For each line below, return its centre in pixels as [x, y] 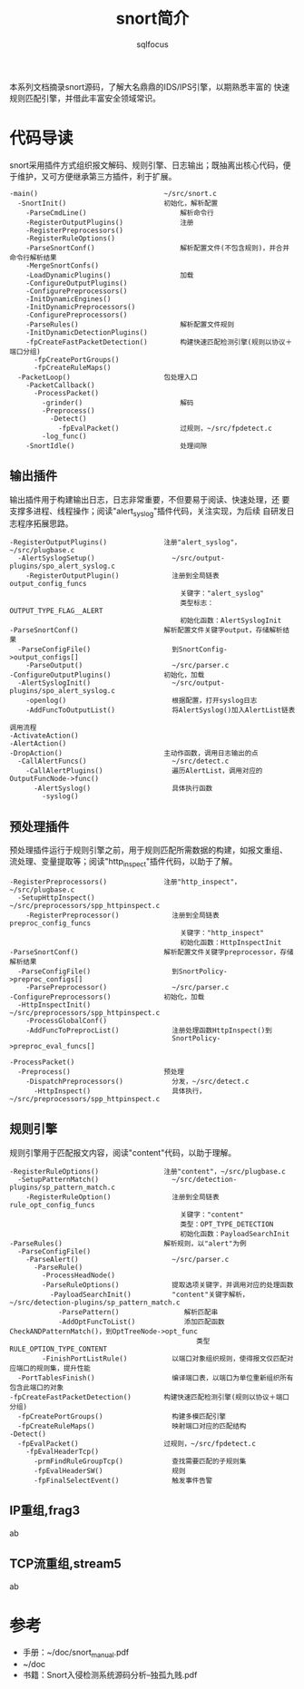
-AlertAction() [38, 744]
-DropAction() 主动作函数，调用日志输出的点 [134, 754]
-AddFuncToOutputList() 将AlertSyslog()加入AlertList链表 [161, 710]
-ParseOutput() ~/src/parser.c [127, 666]
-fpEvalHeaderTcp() [63, 1451]
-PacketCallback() [60, 385]
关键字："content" [212, 1215]
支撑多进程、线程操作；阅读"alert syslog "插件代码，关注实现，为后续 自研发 [148, 512]
